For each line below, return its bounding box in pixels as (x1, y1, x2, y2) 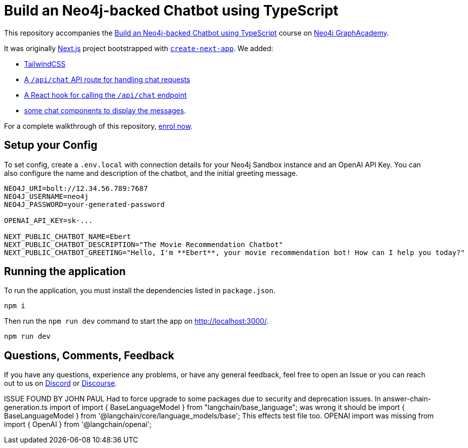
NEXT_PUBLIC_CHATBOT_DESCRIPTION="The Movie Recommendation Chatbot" (4, 240, 283, 249)
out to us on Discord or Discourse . (4, 379, 117, 388)
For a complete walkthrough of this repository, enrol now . (4, 121, 193, 130)
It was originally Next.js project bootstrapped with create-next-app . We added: (4, 44, 273, 53)
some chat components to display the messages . (24, 106, 186, 115)
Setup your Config (4, 139, 97, 152)
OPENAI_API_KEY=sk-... (4, 216, 93, 225)
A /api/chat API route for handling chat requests (24, 75, 190, 84)
